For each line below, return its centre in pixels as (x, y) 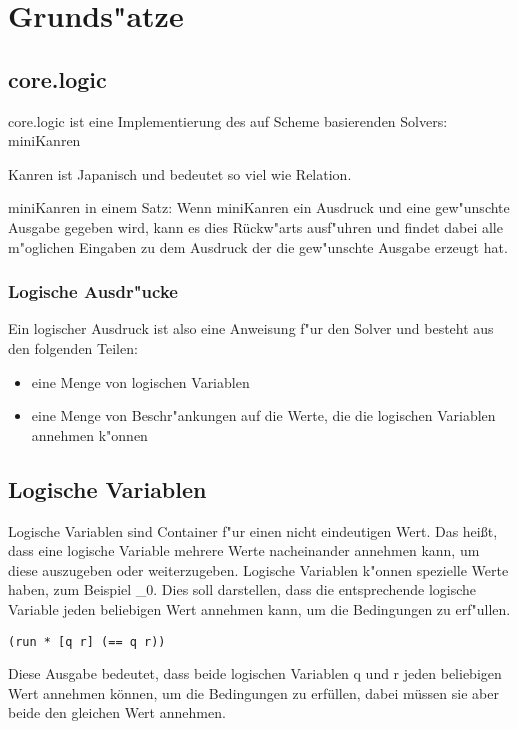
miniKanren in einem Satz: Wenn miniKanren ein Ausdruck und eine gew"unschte (259, 207)
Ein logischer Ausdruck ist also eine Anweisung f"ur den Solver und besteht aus (251, 328)
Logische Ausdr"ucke (93, 291)
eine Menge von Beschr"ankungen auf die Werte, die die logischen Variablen (263, 415)
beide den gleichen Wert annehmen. (117, 712)
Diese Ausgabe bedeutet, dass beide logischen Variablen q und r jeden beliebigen (255, 673)
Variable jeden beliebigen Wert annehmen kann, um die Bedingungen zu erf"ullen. (259, 608)
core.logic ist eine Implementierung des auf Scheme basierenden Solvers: (228, 120)
